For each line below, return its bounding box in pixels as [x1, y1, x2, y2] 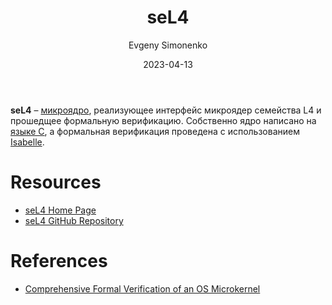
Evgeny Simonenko [128, 39, 208, 51]
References [10, 250, 108, 273]
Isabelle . [10, 136, 45, 148]
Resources [10, 171, 102, 194]
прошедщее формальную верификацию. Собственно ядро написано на [10, 114, 317, 126]
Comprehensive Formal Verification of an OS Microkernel [24, 282, 261, 295]
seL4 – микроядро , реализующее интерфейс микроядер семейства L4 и [10, 104, 322, 116]
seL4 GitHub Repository [24, 214, 124, 226]
